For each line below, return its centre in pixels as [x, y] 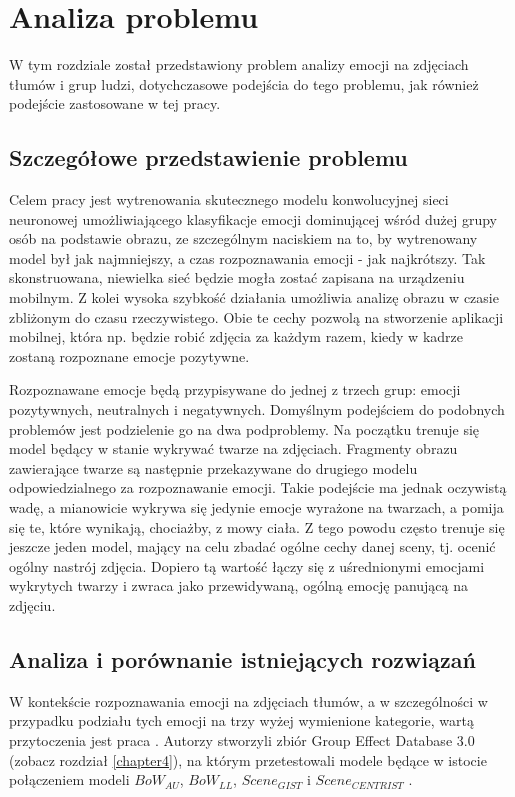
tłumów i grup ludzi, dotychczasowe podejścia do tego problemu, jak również [244, 83]
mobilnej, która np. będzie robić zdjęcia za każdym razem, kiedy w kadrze [236, 336]
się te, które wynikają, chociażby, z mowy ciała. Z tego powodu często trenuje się [257, 526]
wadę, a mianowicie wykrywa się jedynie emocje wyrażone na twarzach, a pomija [256, 507]
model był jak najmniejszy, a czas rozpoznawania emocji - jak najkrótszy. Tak [247, 257]
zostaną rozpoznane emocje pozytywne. [129, 355]
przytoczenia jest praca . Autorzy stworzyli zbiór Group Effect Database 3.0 [242, 739]
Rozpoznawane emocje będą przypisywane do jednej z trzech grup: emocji [235, 389]
